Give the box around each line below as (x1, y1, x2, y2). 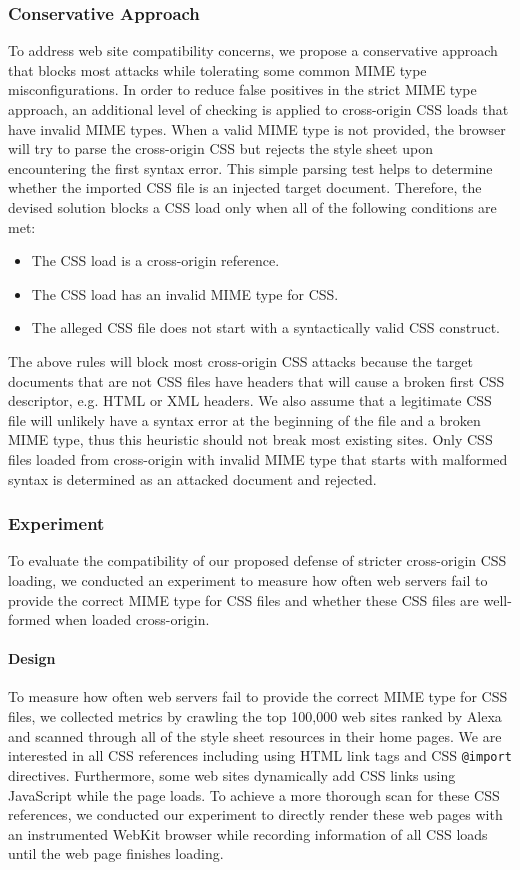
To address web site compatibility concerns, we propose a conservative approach (8, 40, 498, 61)
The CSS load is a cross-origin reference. (31, 250, 280, 271)
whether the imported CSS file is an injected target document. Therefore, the (8, 177, 482, 198)
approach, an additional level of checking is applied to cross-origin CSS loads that (8, 99, 509, 119)
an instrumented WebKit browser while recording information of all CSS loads (8, 823, 488, 844)
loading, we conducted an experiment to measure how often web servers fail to (8, 569, 488, 590)
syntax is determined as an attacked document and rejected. (8, 468, 377, 489)
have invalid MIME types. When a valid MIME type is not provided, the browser (8, 118, 506, 139)
